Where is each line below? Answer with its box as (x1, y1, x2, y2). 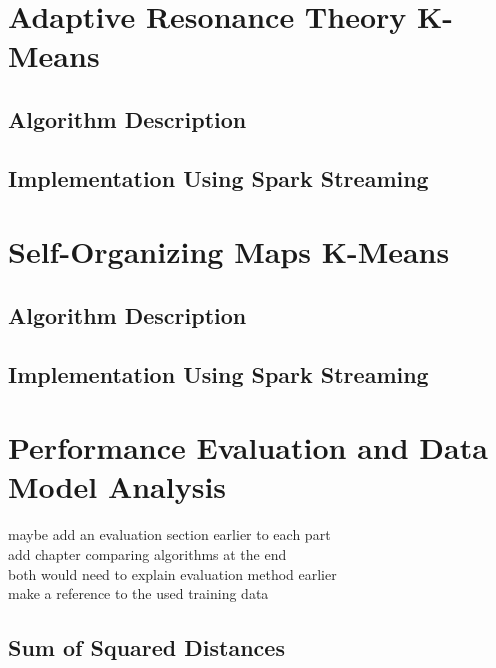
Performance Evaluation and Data (8, 427, 488, 468)
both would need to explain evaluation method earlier (8, 563, 337, 584)
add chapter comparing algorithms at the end (8, 543, 287, 564)
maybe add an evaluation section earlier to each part (8, 524, 331, 545)
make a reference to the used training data (8, 583, 269, 604)
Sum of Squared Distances (8, 632, 285, 663)
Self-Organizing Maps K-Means (8, 231, 450, 272)
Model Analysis (8, 466, 227, 507)
